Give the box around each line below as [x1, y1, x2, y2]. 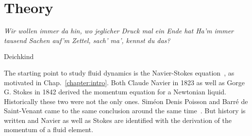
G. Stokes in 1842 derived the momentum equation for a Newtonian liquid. [4, 87, 226, 97]
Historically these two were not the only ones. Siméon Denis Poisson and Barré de [4, 96, 248, 106]
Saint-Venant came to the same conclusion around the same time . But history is [4, 106, 246, 116]
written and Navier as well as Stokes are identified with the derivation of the [4, 115, 232, 125]
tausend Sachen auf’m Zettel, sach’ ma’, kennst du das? [4, 35, 170, 45]
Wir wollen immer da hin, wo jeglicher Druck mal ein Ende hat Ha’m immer [4, 26, 234, 36]
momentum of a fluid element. [4, 124, 93, 135]
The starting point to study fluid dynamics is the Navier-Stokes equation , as [4, 67, 235, 77]
